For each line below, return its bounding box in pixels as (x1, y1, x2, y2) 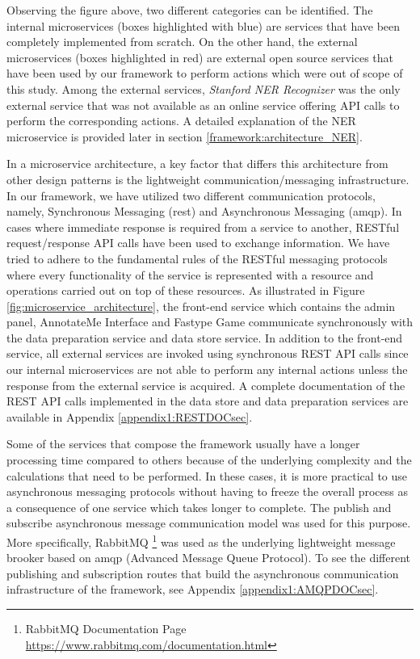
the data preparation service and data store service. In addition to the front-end (6, 329, 403, 346)
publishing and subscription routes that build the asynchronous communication (6, 565, 399, 581)
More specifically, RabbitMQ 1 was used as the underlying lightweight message (6, 531, 396, 550)
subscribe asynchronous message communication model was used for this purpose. (6, 514, 411, 531)
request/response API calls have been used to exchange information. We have (6, 234, 390, 251)
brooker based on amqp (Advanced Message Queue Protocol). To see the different (6, 549, 410, 566)
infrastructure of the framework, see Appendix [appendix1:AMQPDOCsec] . (6, 581, 379, 598)
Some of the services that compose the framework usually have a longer (6, 435, 360, 452)
